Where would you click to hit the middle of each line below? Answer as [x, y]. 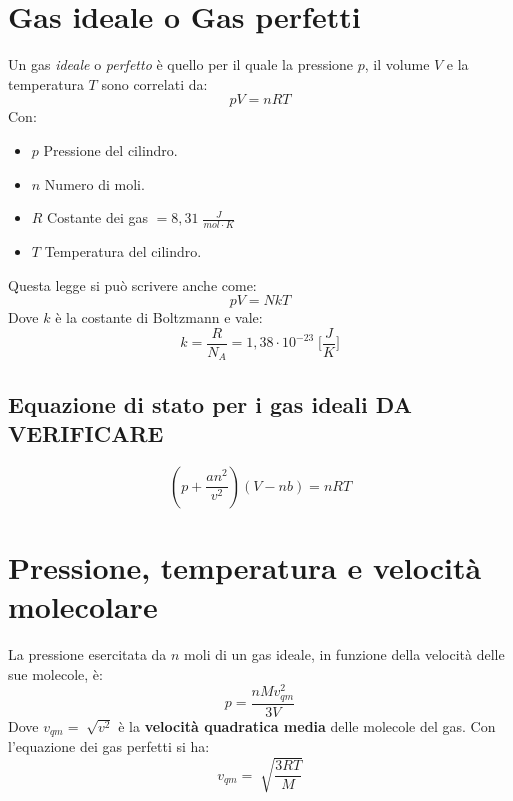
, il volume [397, 64]
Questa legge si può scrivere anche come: [132, 284]
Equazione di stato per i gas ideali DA [210, 403]
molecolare [83, 606]
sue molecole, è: [55, 673]
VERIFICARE [86, 433]
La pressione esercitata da [87, 654]
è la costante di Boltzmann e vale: [159, 317]
